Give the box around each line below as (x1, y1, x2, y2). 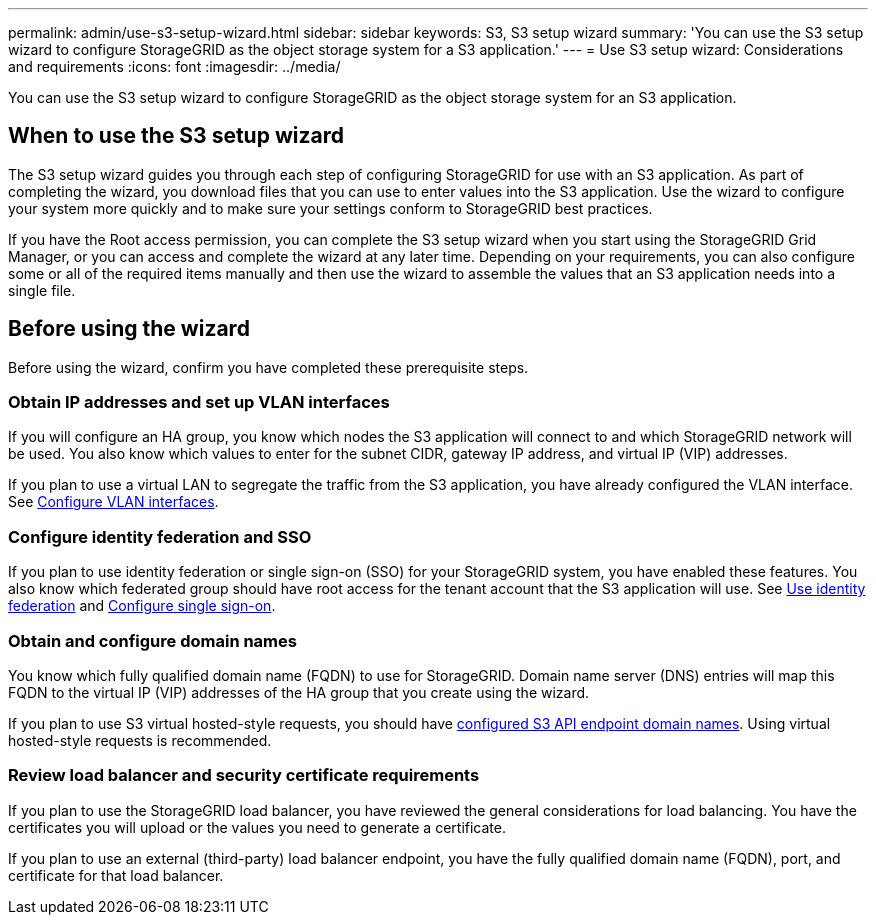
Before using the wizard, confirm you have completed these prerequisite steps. (8, 358, 529, 376)
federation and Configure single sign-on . (8, 597, 276, 615)
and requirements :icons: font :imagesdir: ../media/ (8, 58, 341, 75)
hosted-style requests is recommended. (8, 731, 272, 749)
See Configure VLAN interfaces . (8, 493, 219, 511)
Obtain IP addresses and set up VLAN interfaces (8, 392, 390, 413)
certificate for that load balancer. (8, 866, 224, 884)
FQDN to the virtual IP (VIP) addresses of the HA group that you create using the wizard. (8, 683, 590, 701)
